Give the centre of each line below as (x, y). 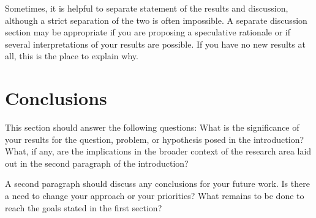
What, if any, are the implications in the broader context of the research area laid (158, 151)
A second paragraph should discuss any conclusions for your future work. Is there (157, 183)
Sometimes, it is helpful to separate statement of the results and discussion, (147, 8)
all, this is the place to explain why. (72, 56)
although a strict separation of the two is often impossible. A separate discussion (156, 20)
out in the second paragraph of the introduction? (97, 163)
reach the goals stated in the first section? (84, 207)
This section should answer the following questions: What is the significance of (152, 127)
